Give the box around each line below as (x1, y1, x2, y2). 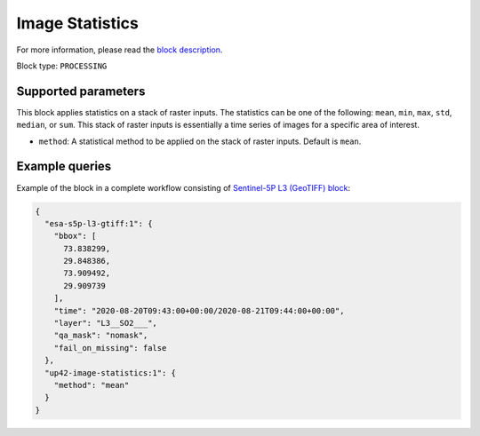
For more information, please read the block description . (16, 44, 223, 55)
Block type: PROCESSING (16, 60, 108, 71)
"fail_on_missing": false (53, 343, 167, 353)
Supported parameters (16, 83, 146, 99)
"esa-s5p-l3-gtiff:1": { (44, 218, 153, 228)
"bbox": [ (53, 231, 97, 242)
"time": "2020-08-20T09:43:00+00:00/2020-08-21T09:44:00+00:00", (53, 305, 345, 315)
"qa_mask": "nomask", (53, 330, 148, 341)
